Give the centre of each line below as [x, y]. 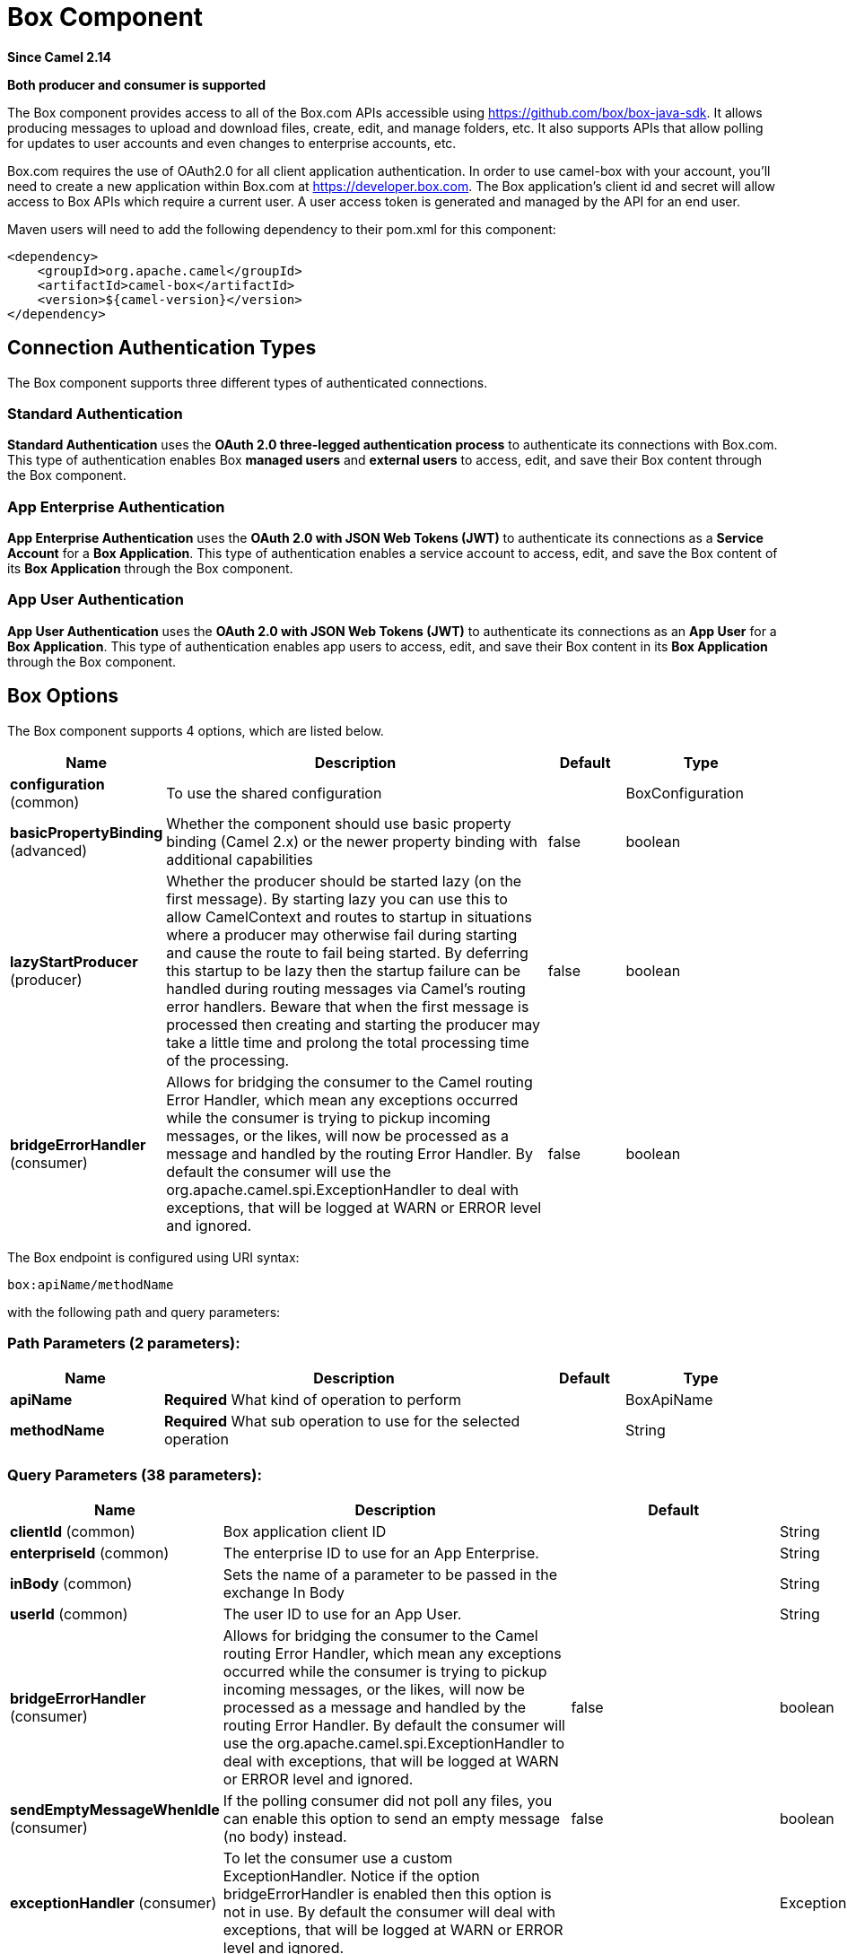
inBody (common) [71, 1584]
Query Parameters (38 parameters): [135, 1474]
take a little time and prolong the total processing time [348, 1042]
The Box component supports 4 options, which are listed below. [196, 730]
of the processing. [228, 1060]
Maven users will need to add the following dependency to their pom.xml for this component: [282, 229]
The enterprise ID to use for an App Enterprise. [381, 1553]
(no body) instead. [285, 1837]
